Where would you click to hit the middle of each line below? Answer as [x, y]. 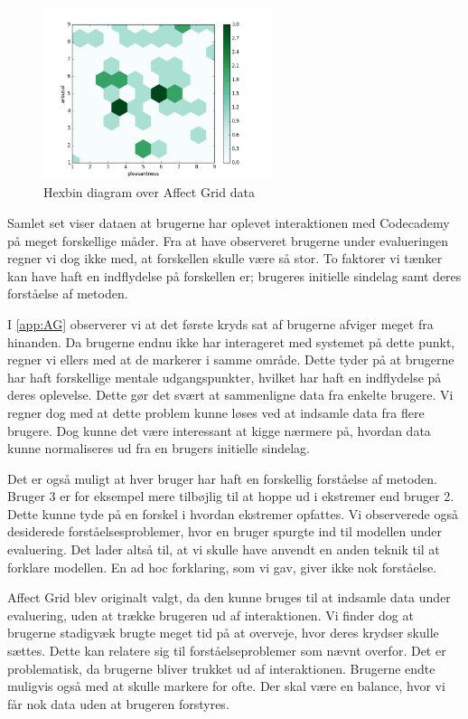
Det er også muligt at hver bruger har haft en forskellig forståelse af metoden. [222, 478]
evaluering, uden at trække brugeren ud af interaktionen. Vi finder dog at [211, 615]
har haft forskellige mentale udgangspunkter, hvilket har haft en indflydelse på [225, 377]
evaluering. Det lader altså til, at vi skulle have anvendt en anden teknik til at [224, 549]
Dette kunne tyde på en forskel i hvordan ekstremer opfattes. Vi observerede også [233, 513]
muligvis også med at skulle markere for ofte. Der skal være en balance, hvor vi [226, 686]
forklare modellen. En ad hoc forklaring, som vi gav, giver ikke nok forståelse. [222, 567]
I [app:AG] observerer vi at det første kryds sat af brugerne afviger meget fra [220, 323]
